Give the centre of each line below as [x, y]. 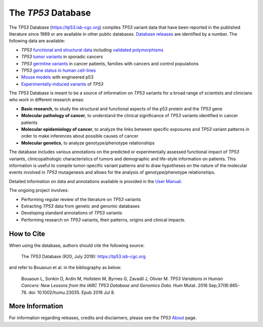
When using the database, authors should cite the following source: [77, 245]
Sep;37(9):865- [224, 286]
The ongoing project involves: [39, 190]
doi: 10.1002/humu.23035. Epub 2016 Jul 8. [72, 292]
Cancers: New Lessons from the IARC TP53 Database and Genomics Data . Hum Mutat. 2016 [114, 286]
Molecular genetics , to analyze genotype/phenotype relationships [88, 143]
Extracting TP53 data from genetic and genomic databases [80, 206]
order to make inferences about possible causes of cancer [80, 136]
